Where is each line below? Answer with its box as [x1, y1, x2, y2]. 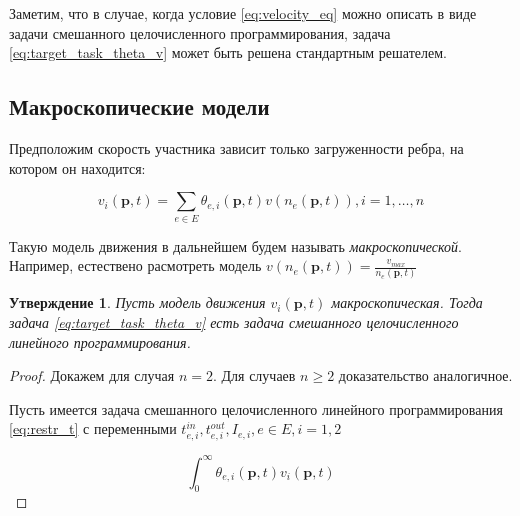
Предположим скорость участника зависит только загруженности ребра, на [9, 137, 464, 158]
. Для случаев [212, 365, 296, 386]
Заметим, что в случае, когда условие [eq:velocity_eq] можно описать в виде [9, 3, 477, 23]
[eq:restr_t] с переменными [9, 418, 177, 439]
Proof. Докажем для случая [9, 365, 175, 386]
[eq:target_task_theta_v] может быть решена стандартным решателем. [9, 42, 447, 63]
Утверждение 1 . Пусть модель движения [9, 292, 266, 313]
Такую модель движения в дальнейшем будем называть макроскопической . [9, 235, 463, 256]
